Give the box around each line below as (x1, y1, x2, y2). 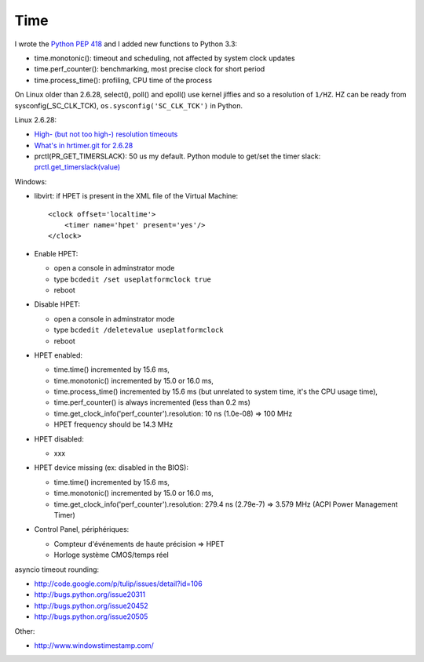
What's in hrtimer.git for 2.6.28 (34, 140, 133, 150)
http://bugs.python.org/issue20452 (34, 601, 148, 610)
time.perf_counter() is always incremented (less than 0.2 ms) (53, 398, 250, 407)
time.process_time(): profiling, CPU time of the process (34, 75, 212, 85)
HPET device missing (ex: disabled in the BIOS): (34, 463, 188, 472)
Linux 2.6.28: (14, 115, 57, 125)
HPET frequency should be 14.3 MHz (53, 420, 174, 429)
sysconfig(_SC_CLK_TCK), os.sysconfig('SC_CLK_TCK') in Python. (14, 100, 243, 110)
